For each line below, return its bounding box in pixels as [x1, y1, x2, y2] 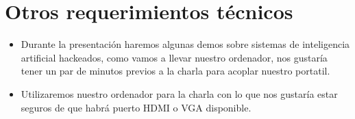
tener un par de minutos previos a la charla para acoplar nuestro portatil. [21, 64, 330, 78]
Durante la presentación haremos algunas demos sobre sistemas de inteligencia [21, 37, 350, 51]
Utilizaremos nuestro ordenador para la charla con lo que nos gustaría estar [21, 86, 338, 101]
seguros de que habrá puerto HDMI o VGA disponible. [21, 100, 252, 114]
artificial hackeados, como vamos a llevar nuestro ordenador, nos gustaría [21, 50, 328, 64]
